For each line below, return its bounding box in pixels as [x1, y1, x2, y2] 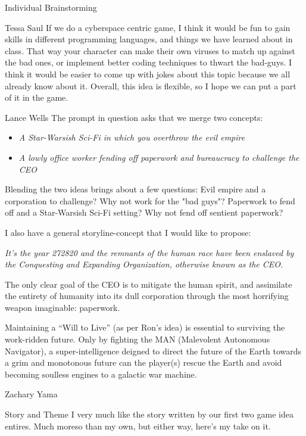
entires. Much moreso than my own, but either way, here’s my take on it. [5, 419, 271, 432]
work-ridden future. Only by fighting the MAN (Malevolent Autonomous [5, 333, 270, 345]
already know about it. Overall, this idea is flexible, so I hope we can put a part [5, 79, 296, 92]
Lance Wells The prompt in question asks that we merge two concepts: [5, 111, 263, 123]
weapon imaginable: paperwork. [5, 301, 120, 313]
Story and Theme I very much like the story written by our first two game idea [5, 408, 293, 421]
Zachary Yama [5, 388, 58, 400]
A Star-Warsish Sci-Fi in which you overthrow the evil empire [18, 131, 245, 144]
